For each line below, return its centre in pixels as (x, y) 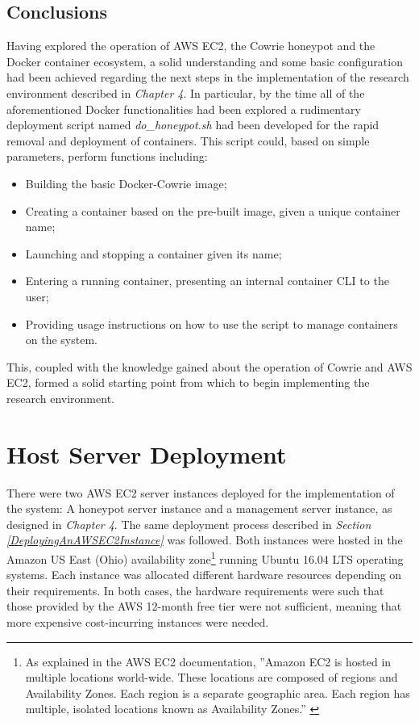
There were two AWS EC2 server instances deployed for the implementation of (201, 492)
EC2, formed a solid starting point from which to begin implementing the (188, 382)
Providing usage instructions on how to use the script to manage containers (212, 323)
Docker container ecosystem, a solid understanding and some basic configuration (205, 61)
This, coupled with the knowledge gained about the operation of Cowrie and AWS (209, 366)
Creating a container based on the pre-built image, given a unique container (213, 210)
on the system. (61, 340)
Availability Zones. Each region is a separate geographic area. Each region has (218, 693)
